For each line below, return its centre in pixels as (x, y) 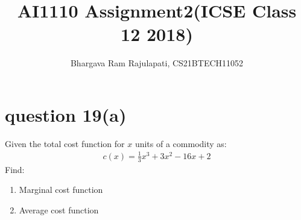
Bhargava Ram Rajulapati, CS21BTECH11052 (157, 63)
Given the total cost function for (65, 143)
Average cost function (59, 210)
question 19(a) (66, 114)
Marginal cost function (61, 190)
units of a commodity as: (181, 143)
